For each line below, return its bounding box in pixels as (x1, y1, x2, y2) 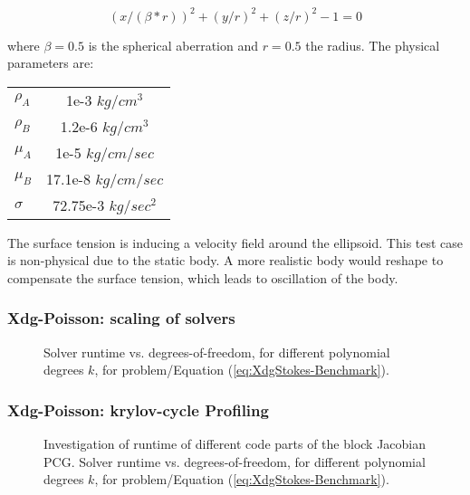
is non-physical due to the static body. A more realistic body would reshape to (7, 251, 444, 270)
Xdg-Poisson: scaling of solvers (7, 307, 235, 329)
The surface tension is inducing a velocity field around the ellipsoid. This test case (7, 233, 464, 252)
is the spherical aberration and (88, 35, 258, 54)
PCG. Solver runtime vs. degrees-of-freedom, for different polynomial (43, 452, 426, 471)
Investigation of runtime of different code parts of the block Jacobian (43, 434, 427, 453)
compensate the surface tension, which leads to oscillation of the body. (7, 268, 398, 287)
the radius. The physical (305, 35, 440, 54)
